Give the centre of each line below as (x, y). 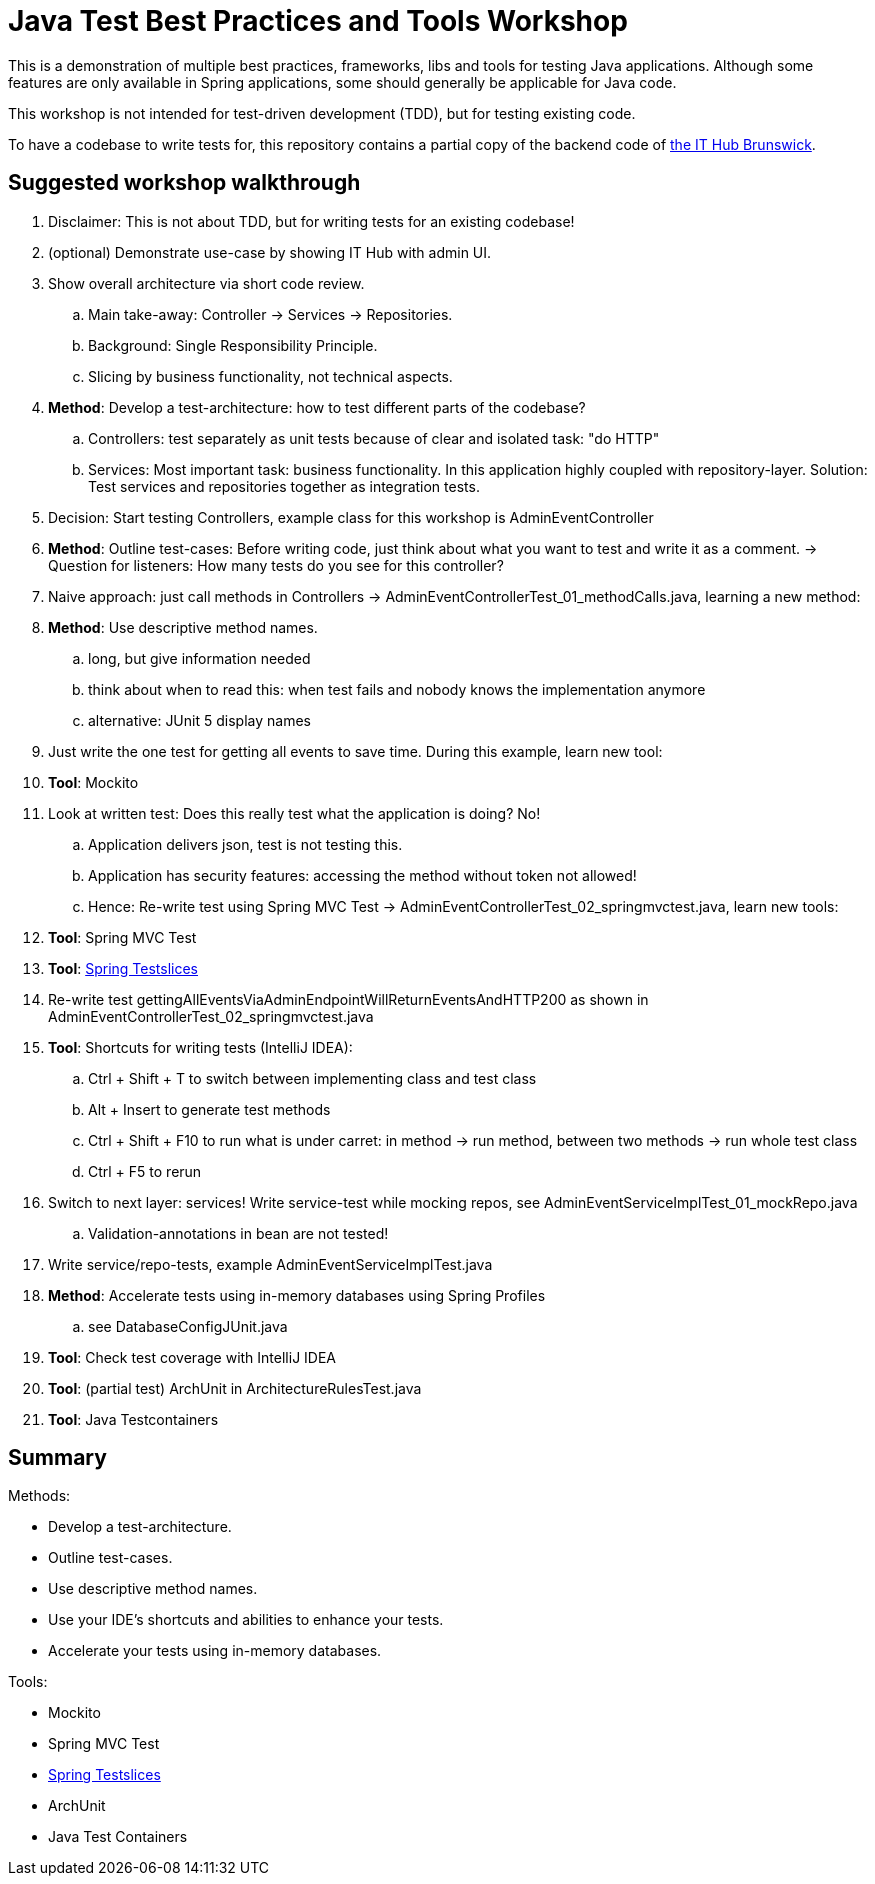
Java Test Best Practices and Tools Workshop (318, 21)
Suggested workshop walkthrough (184, 183)
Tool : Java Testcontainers (133, 1419)
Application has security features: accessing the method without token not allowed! (362, 875)
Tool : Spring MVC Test (122, 937)
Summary (57, 1458)
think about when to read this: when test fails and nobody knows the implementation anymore (397, 689)
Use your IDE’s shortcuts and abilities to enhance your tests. (246, 1620)
